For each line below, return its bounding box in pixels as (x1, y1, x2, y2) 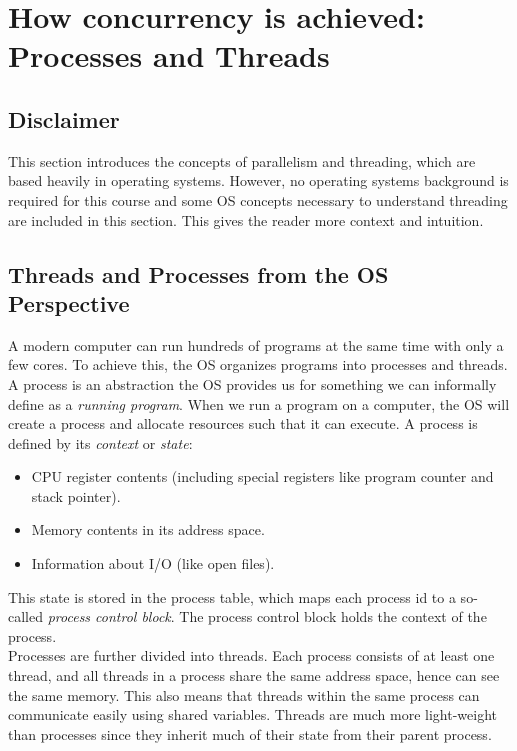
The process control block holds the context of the (179, 606, 487, 627)
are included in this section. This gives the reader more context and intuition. (8, 209, 484, 230)
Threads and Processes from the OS (8, 258, 389, 289)
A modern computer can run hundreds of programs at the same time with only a (8, 334, 504, 355)
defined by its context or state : (8, 432, 193, 453)
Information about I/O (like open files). (31, 553, 275, 574)
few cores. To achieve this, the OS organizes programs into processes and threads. (8, 354, 508, 375)
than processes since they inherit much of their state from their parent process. (8, 723, 492, 744)
